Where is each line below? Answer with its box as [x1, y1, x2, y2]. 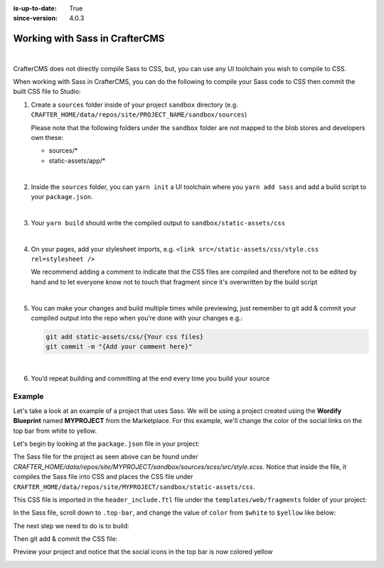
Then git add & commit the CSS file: [13, 535, 118, 543]
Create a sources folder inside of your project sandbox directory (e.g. [31, 100, 238, 109]
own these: [31, 134, 64, 142]
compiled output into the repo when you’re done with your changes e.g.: [31, 314, 243, 322]
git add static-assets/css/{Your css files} [46, 333, 204, 341]
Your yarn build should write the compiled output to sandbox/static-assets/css [31, 218, 286, 227]
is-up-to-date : [13, 4, 57, 12]
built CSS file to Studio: [13, 87, 81, 96]
